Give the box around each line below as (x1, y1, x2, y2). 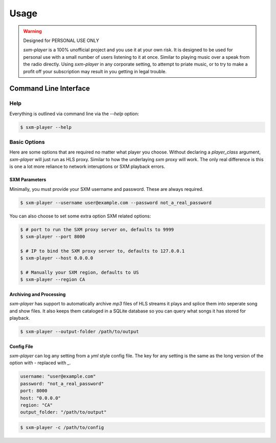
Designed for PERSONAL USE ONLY (23, 37, 100, 43)
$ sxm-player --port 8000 (20, 233, 85, 239)
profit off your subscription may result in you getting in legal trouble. (23, 68, 167, 74)
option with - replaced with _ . (9, 360, 71, 366)
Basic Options (9, 139, 45, 145)
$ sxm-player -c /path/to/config (20, 425, 104, 430)
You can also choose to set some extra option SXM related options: (9, 213, 151, 219)
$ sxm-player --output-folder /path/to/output (20, 328, 139, 335)
